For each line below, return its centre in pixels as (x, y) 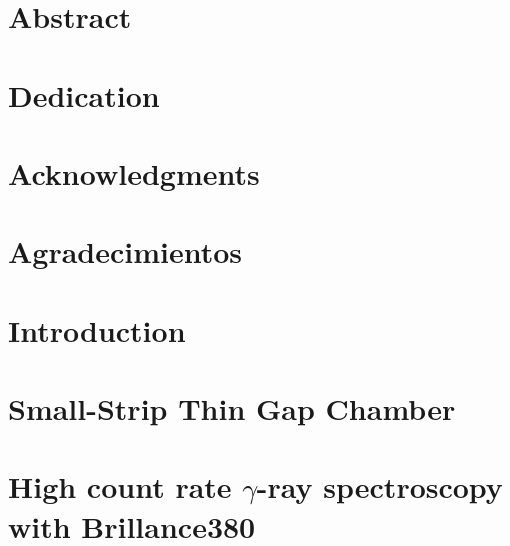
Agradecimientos (125, 251)
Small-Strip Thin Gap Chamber (232, 408)
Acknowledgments (134, 172)
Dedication (84, 94)
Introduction (97, 329)
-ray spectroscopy (379, 486)
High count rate (120, 486)
